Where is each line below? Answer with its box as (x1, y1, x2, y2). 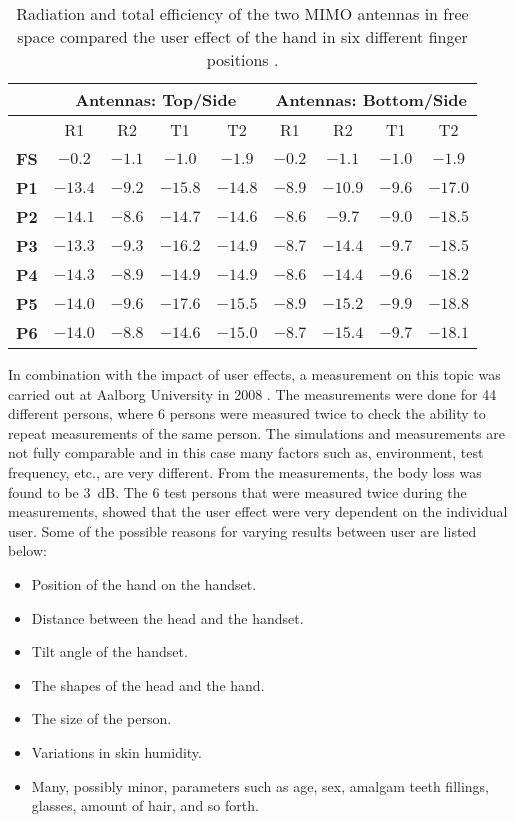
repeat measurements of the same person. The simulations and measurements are (8, 422, 505, 443)
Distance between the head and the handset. (31, 607, 304, 628)
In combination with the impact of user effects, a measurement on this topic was (8, 364, 501, 384)
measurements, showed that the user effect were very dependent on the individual (8, 501, 508, 522)
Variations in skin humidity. (31, 741, 202, 762)
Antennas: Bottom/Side (275, 88, 467, 111)
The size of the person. (31, 708, 172, 729)
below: (8, 540, 47, 561)
